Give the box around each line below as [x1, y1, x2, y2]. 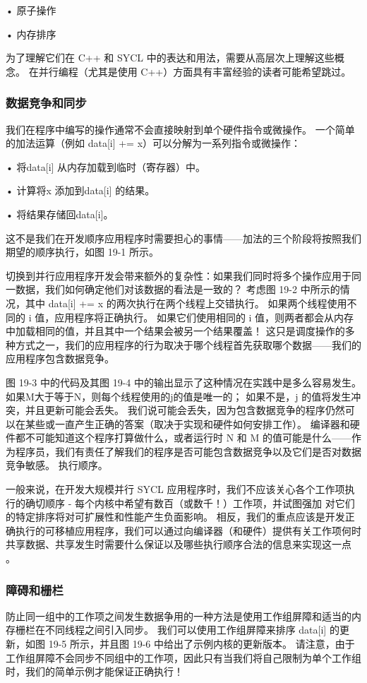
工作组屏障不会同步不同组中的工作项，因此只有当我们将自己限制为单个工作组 [6, 650, 361, 665]
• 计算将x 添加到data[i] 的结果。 [6, 183, 155, 198]
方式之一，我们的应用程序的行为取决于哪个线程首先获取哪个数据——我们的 [15, 337, 361, 352]
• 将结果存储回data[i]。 [6, 206, 114, 221]
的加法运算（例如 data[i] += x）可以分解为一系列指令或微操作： [6, 136, 301, 150]
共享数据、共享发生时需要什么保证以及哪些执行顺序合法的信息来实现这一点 [6, 537, 351, 552]
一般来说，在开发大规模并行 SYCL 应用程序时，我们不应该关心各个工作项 [6, 482, 345, 497]
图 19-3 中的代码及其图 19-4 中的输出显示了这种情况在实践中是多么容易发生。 [6, 374, 361, 389]
